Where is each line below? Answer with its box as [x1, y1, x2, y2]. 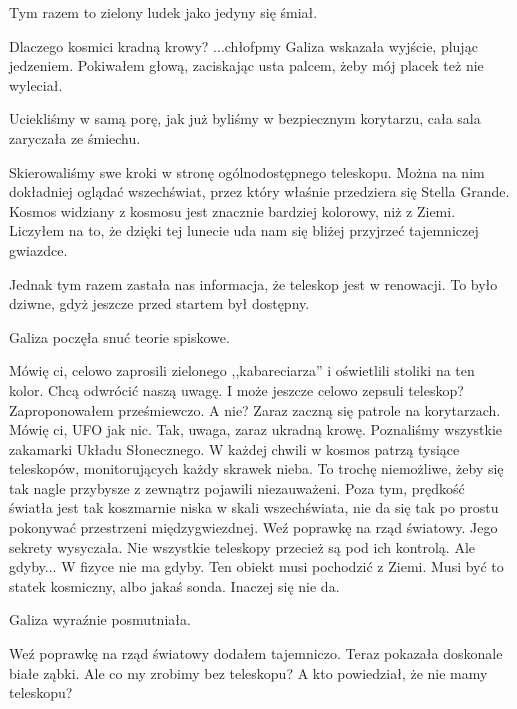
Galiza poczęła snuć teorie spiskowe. [9, 326, 230, 347]
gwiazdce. [9, 239, 68, 260]
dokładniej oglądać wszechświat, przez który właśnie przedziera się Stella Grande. [9, 181, 510, 202]
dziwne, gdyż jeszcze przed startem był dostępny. [9, 293, 310, 314]
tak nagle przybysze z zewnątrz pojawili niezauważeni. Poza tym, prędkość [9, 477, 465, 498]
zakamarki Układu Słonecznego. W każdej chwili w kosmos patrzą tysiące [9, 438, 460, 459]
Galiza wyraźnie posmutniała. [9, 609, 191, 630]
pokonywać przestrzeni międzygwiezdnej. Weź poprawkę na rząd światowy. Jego [9, 517, 498, 538]
